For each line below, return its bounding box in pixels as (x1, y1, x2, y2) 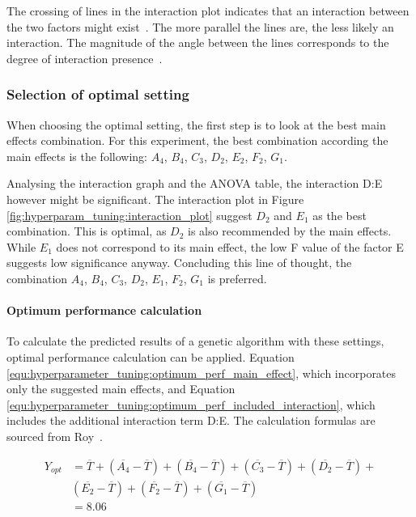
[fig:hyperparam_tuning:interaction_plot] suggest (6, 206, 253, 223)
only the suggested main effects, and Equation (6, 380, 236, 397)
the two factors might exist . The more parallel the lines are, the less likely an (6, 18, 394, 35)
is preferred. (207, 269, 267, 286)
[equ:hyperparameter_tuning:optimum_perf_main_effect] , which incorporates (6, 364, 397, 381)
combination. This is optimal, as (6, 222, 167, 239)
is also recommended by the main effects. (188, 222, 392, 239)
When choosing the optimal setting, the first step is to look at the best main (6, 116, 386, 133)
